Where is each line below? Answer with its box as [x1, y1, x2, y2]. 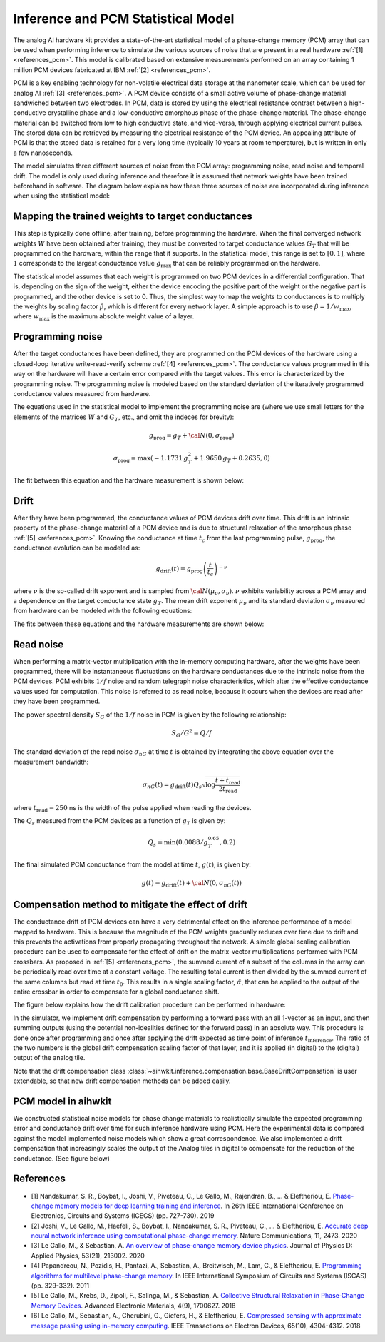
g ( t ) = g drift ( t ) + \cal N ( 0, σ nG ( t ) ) [141, 879, 242, 889]
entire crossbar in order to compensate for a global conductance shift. [13, 987, 220, 996]
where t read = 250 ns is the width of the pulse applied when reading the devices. [13, 803, 252, 814]
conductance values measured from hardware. [13, 389, 151, 398]
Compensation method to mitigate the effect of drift [13, 899, 247, 911]
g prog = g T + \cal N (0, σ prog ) [148, 431, 235, 441]
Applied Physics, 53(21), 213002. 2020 [31, 1251, 145, 1260]
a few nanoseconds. [13, 148, 73, 157]
